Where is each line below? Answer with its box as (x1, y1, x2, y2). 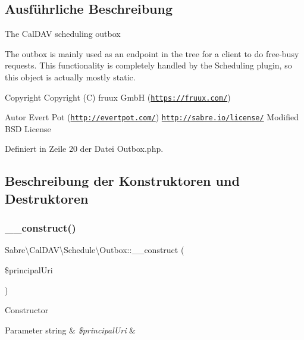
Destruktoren (5, 189, 89, 207)
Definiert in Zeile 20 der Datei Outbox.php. (5, 142, 164, 155)
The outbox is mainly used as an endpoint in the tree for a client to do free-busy (5, 47, 299, 60)
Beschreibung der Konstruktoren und (5, 171, 240, 190)
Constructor (5, 304, 49, 316)
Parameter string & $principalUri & (5, 323, 136, 336)
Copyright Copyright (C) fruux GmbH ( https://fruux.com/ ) (5, 91, 231, 103)
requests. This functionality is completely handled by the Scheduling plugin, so (5, 59, 292, 71)
